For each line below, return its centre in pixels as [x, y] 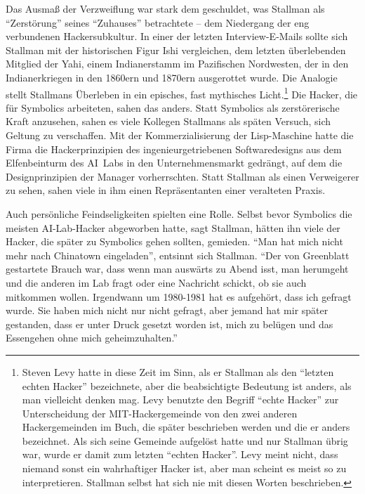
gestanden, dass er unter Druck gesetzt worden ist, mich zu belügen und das [170, 324]
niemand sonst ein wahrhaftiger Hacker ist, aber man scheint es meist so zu [184, 468]
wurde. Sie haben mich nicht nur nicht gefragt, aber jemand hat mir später [167, 310]
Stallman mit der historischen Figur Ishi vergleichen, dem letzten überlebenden [176, 50]
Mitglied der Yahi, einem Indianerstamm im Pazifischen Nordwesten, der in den [177, 64]
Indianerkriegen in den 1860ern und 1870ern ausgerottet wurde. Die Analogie [172, 77]
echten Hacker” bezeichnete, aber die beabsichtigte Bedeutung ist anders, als [187, 385]
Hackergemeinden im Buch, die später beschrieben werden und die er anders [186, 427]
